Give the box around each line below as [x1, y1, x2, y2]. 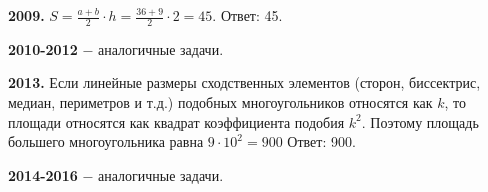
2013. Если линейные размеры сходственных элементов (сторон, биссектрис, [8, 72, 481, 93]
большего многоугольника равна [8, 131, 204, 152]
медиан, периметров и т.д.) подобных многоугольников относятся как [8, 92, 433, 113]
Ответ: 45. [220, 5, 283, 25]
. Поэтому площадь [361, 111, 479, 132]
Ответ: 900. [287, 131, 356, 152]
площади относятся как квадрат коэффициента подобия [8, 111, 345, 132]
